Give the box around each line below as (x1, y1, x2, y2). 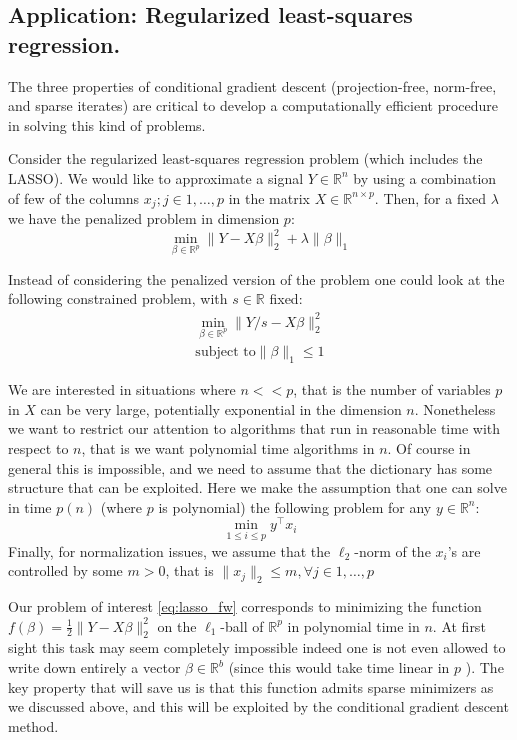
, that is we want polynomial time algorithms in (81, 438, 375, 458)
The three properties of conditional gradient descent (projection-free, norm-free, (8, 75, 497, 96)
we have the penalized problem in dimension (8, 208, 280, 229)
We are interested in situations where (8, 379, 236, 400)
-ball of (220, 615, 264, 636)
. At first (432, 615, 486, 636)
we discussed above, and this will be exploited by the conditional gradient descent (8, 696, 509, 717)
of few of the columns (8, 187, 140, 208)
